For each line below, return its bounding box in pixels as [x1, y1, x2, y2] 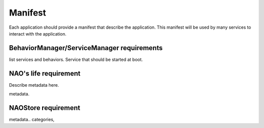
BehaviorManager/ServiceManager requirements [9, 44, 163, 52]
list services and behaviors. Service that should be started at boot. [9, 56, 143, 62]
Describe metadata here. [9, 82, 59, 88]
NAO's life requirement [9, 69, 81, 77]
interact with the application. [9, 31, 66, 37]
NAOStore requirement [9, 104, 81, 112]
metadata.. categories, [9, 117, 55, 123]
